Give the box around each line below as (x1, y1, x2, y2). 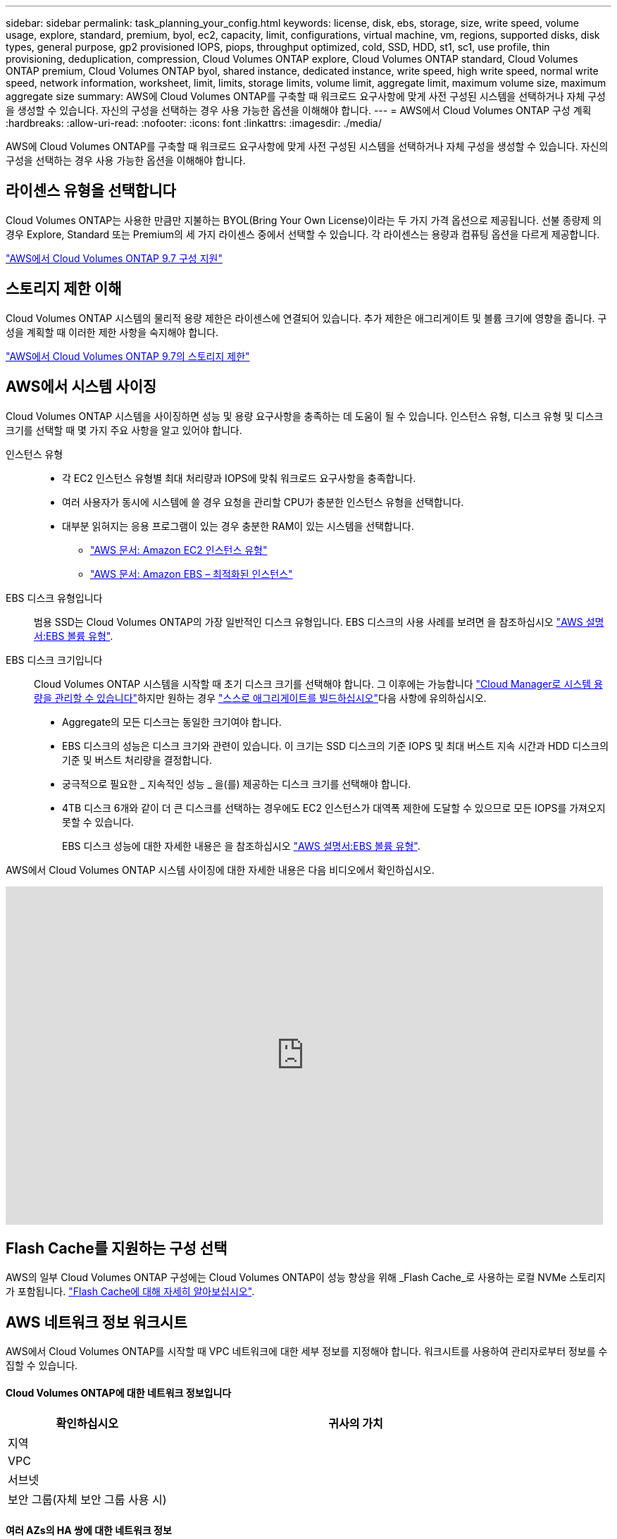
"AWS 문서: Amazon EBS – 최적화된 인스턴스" (90, 567, 293, 580)
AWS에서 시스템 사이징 (6, 378, 157, 396)
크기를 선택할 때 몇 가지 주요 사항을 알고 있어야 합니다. (6, 424, 242, 436)
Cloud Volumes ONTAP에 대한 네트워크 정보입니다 (6, 1386, 232, 1399)
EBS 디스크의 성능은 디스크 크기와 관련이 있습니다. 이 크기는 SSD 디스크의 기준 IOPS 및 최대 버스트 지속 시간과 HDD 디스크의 (62, 739, 609, 752)
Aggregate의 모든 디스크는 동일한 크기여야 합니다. (62, 715, 282, 728)
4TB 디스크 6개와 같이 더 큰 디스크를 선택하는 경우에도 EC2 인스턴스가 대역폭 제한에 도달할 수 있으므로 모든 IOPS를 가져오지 (62, 801, 606, 814)
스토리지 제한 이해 (6, 280, 122, 298)
